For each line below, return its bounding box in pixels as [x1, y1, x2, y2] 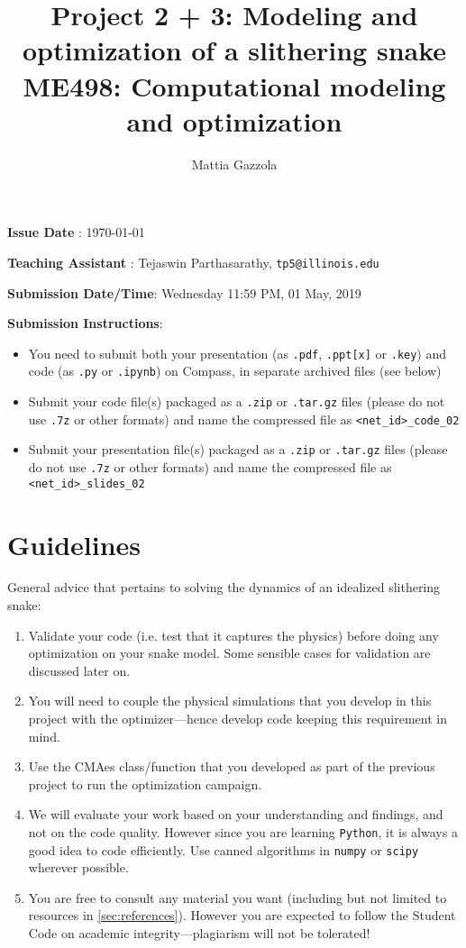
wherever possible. [28, 858, 129, 877]
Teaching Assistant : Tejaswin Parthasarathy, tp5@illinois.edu [7, 252, 379, 271]
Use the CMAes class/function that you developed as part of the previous [28, 757, 435, 776]
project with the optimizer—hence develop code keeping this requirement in [28, 709, 447, 727]
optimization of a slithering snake [22, 32, 447, 68]
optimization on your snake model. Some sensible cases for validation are [28, 643, 431, 662]
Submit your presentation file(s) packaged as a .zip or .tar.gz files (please [28, 440, 448, 459]
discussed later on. [28, 661, 131, 679]
